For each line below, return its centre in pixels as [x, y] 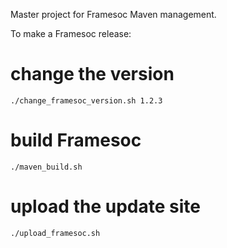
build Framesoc [76, 140]
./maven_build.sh [46, 167]
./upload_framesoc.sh [55, 233]
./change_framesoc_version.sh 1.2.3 [86, 100]
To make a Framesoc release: [71, 33]
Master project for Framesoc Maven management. [113, 14]
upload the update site [105, 206]
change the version [92, 74]
